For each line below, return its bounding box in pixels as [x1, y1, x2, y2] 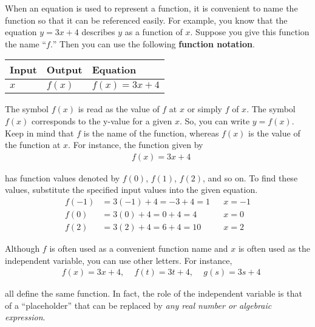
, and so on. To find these [203, 171, 298, 184]
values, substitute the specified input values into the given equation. [5, 183, 258, 196]
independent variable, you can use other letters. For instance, [5, 254, 232, 266]
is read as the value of [78, 103, 160, 115]
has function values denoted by [5, 171, 120, 184]
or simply [187, 103, 222, 115]
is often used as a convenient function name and [49, 242, 228, 255]
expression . [5, 311, 46, 323]
